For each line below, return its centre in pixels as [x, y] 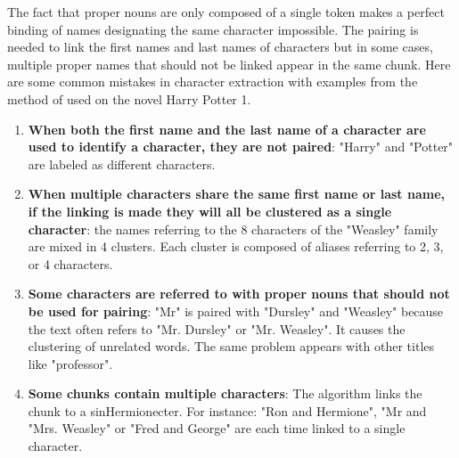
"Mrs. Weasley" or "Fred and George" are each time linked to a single [217, 428]
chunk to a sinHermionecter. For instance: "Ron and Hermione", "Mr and [227, 410]
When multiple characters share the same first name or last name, [237, 194]
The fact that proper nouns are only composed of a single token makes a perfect [226, 12]
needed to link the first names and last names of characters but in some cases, [220, 47]
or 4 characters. [70, 263]
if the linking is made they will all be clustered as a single [210, 211]
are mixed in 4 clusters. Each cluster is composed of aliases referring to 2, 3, [236, 246]
